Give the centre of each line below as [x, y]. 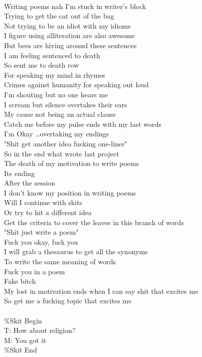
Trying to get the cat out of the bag [59, 16]
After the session [30, 183]
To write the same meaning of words [60, 261]
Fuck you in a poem [35, 271]
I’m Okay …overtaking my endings [57, 134]
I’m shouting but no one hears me [56, 94]
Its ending [20, 173]
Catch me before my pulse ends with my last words [83, 124]
